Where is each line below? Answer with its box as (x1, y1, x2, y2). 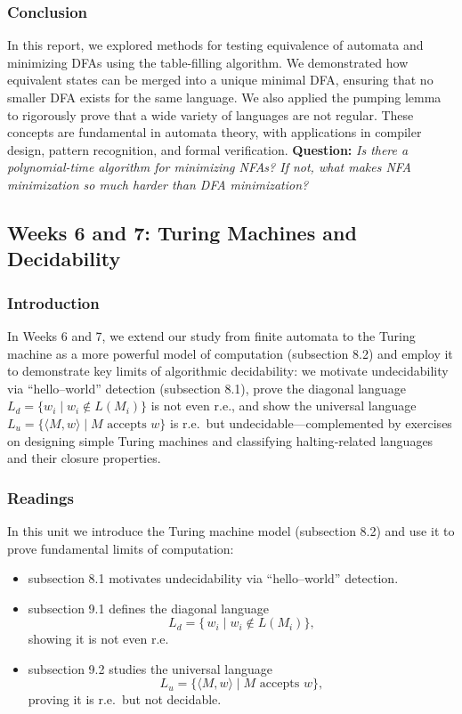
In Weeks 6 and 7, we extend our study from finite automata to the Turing (7, 326, 416, 345)
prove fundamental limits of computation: (7, 539, 234, 557)
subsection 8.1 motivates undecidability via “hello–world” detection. (28, 569, 399, 588)
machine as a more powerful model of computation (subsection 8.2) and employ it (7, 344, 453, 362)
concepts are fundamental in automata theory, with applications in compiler (7, 123, 422, 142)
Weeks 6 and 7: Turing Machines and (7, 218, 357, 246)
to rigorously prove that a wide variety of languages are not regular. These (7, 105, 414, 124)
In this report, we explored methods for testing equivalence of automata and (7, 36, 424, 54)
